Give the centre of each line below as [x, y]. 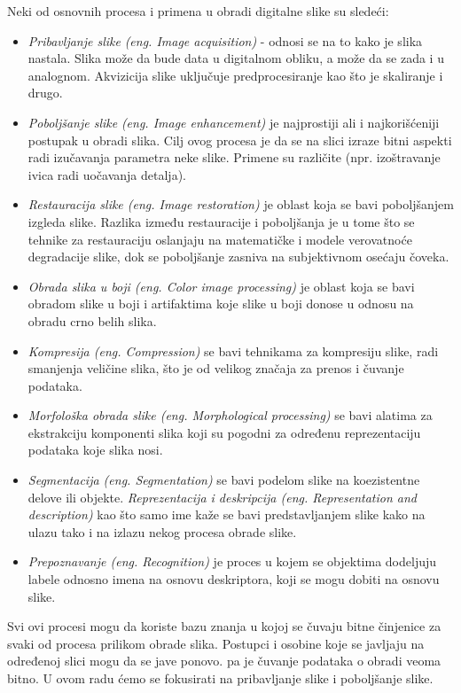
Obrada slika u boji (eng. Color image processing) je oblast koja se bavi [221, 286]
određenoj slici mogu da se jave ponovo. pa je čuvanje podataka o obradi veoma [224, 661]
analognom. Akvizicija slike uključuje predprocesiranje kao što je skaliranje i [235, 75]
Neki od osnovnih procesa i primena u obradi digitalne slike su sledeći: [198, 11]
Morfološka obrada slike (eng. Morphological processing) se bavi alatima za [230, 415]
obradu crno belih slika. [92, 320]
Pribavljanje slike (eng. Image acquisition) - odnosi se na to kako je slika [225, 40]
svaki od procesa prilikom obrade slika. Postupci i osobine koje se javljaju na [216, 643]
